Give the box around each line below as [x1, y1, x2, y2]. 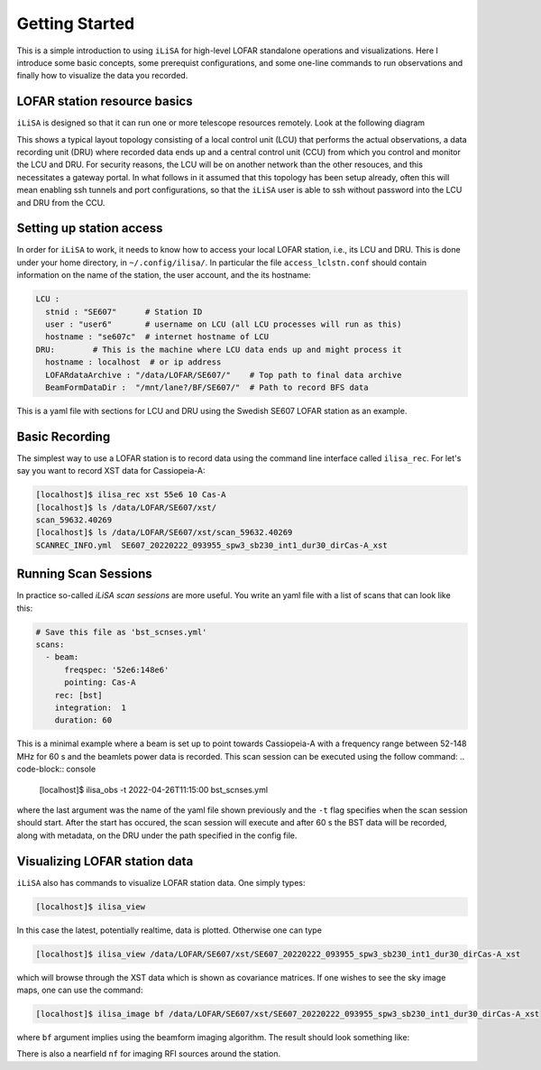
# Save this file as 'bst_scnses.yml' [35, 627, 207, 637]
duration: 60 [54, 715, 113, 725]
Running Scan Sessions [16, 567, 152, 582]
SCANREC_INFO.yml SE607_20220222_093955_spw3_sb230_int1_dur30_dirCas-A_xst [35, 540, 388, 550]
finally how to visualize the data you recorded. [16, 70, 188, 81]
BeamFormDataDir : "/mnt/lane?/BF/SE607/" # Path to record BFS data [45, 382, 369, 392]
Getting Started [16, 14, 135, 33]
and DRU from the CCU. [16, 197, 105, 208]
